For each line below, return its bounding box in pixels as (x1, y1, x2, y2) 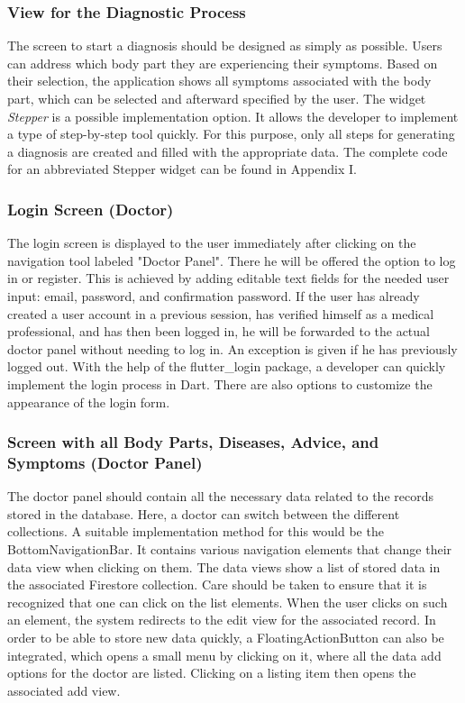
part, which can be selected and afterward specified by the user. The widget (7, 89, 426, 107)
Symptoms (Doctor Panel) (7, 451, 203, 473)
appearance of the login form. (7, 392, 170, 411)
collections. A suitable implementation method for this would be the (7, 522, 384, 541)
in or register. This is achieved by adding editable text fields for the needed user (7, 269, 450, 288)
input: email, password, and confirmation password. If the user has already (7, 286, 420, 305)
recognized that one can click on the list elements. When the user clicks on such (7, 592, 448, 611)
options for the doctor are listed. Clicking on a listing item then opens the (7, 663, 416, 682)
